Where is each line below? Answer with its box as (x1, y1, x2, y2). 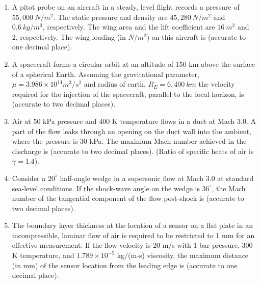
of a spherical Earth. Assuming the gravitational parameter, (12, 68, 199, 79)
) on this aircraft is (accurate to (146, 31, 246, 42)
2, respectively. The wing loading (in (12, 31, 126, 42)
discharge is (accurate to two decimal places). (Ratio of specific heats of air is (12, 145, 254, 156)
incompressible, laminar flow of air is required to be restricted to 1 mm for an (12, 229, 255, 240)
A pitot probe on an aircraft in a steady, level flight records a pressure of (12, 2, 240, 12)
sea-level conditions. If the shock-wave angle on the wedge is (12, 183, 200, 193)
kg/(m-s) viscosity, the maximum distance (117, 250, 249, 261)
